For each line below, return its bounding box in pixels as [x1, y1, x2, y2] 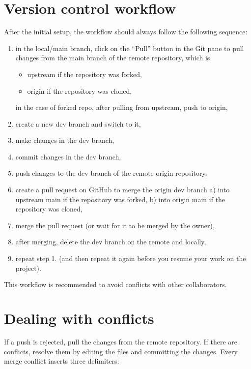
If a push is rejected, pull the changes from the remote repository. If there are [4, 336, 238, 346]
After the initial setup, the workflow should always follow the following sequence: [4, 26, 248, 37]
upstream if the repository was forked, [27, 69, 142, 79]
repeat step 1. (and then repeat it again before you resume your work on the [15, 253, 246, 264]
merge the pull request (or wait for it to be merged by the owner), [15, 220, 215, 230]
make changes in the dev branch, [15, 135, 114, 145]
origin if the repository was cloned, [27, 85, 132, 96]
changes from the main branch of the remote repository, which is [15, 53, 210, 63]
